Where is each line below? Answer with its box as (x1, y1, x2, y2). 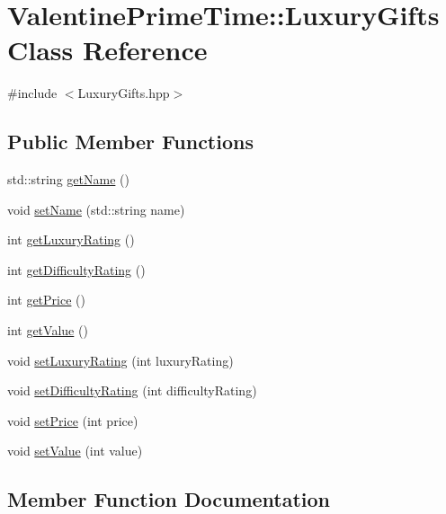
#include (7, 84, 58, 102)
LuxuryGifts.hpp (77, 84, 170, 102)
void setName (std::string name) (7, 199, 185, 218)
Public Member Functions (7, 128, 254, 155)
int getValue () (7, 321, 88, 340)
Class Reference (7, 31, 208, 68)
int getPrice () (7, 290, 85, 309)
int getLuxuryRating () (7, 230, 135, 249)
